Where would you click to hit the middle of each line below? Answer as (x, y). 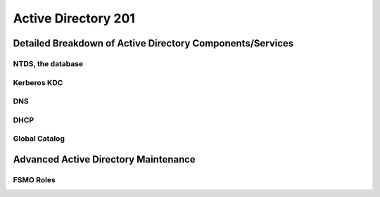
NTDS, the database (48, 63)
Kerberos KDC (38, 82)
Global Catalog (39, 139)
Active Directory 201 (74, 18)
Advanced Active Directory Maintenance (104, 159)
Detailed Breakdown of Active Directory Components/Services (153, 43)
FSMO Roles (34, 179)
